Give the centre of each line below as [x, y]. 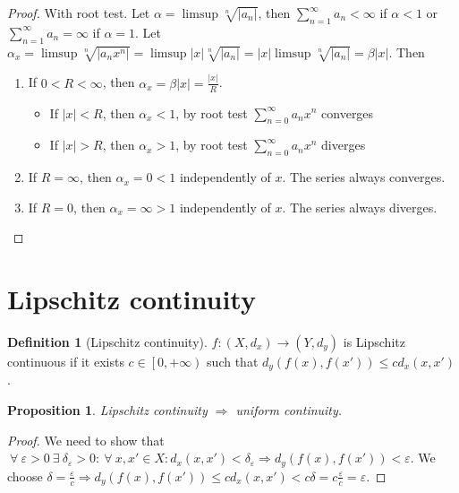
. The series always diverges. [360, 207]
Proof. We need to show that [86, 440]
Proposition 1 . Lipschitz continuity [107, 410]
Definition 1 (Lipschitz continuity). [107, 342]
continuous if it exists [66, 361]
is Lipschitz [374, 342]
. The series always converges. [364, 177]
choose [25, 476]
